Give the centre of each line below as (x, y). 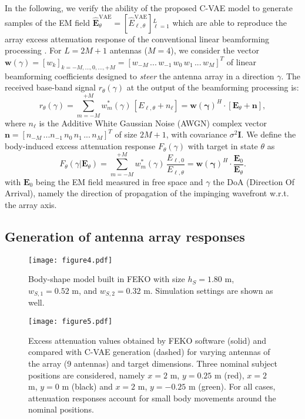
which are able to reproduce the (229, 22)
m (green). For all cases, (232, 386)
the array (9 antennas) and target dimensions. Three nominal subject (153, 363)
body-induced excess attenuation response (80, 146)
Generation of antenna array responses (125, 236)
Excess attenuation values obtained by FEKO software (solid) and (148, 340)
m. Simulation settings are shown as (208, 291)
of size (126, 134)
